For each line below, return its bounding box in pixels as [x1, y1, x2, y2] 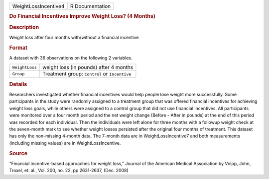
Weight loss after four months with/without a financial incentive [9, 34, 139, 40]
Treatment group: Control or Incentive [42, 70, 132, 77]
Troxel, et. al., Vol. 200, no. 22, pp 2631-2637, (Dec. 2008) [9, 168, 129, 174]
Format [9, 44, 27, 51]
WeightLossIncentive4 [12, 3, 65, 9]
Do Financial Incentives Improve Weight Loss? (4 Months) [9, 13, 155, 20]
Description [9, 24, 39, 31]
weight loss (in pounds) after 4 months [42, 64, 134, 71]
